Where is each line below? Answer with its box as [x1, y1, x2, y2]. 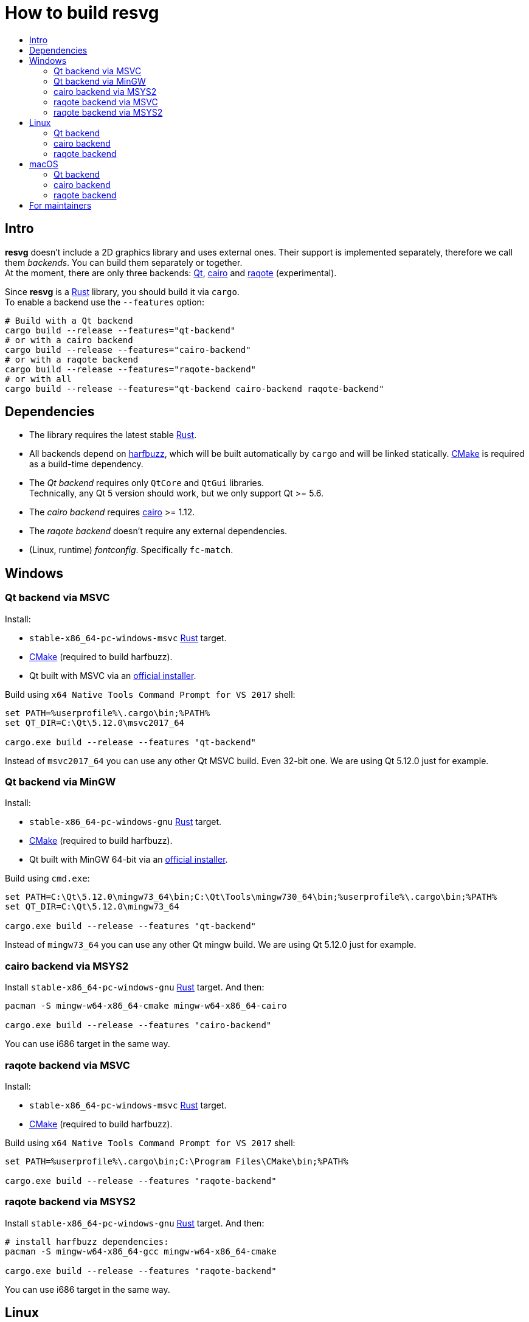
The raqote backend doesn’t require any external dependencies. [29, 526, 288, 537]
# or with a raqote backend [5, 354, 139, 364]
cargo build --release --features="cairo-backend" [5, 344, 251, 355]
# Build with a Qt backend [5, 315, 133, 325]
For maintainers [29, 200, 92, 210]
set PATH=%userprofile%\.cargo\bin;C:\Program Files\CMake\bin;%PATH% [5, 1156, 348, 1166]
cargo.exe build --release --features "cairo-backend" [5, 1020, 272, 1031]
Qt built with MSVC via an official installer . [29, 670, 196, 681]
